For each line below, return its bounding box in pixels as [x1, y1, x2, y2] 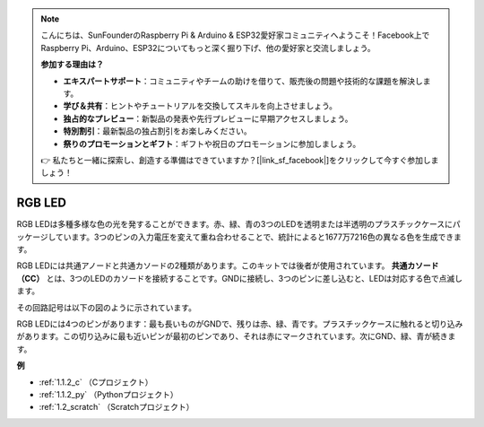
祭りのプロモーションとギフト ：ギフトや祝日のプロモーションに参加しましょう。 [63, 138, 361, 149]
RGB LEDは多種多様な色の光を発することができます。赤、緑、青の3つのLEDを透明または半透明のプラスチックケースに [16, 219, 453, 230]
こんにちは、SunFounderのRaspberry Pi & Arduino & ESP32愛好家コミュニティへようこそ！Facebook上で [40, 30, 430, 40]
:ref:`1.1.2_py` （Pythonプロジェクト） [39, 388, 178, 399]
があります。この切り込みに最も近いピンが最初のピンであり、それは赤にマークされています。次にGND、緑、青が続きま [16, 331, 456, 342]
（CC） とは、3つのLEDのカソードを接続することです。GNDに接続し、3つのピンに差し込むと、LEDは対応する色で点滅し [16, 273, 463, 283]
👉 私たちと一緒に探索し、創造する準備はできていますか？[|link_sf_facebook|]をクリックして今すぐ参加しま [40, 154, 439, 165]
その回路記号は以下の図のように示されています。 [16, 301, 197, 313]
